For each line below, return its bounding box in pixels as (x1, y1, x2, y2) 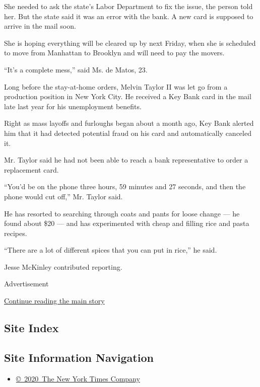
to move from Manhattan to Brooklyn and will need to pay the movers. (4, 47, 225, 58)
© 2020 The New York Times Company (16, 373, 140, 383)
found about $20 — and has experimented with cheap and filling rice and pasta (4, 218, 249, 228)
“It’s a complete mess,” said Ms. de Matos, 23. (4, 64, 148, 74)
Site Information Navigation (4, 349, 154, 365)
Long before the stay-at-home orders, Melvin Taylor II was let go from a (4, 81, 228, 92)
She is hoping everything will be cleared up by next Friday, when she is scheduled (4, 37, 256, 48)
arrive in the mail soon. (4, 21, 76, 31)
